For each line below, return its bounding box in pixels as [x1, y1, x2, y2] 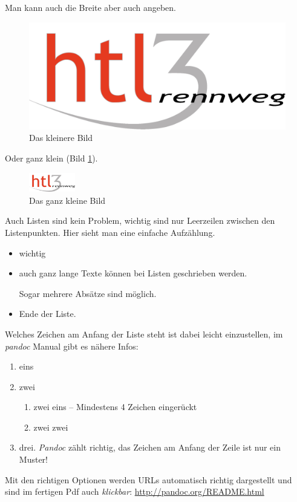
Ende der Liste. [19, 307, 76, 320]
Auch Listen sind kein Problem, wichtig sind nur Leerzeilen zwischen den [5, 214, 275, 227]
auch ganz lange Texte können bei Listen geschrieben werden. [19, 267, 247, 279]
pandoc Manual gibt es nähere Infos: [5, 339, 139, 352]
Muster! [19, 453, 48, 466]
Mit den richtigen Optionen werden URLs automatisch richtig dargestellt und [5, 473, 292, 486]
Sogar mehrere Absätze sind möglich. [19, 287, 157, 299]
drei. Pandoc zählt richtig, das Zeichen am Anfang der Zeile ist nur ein [19, 441, 281, 454]
